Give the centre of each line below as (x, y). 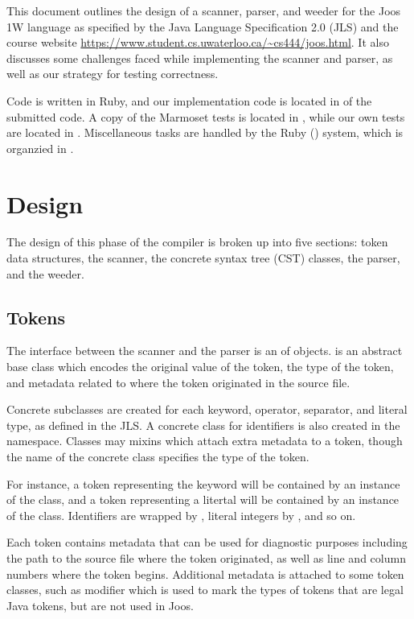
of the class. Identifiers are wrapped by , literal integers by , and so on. (181, 515)
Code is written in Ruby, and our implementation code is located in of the (189, 100)
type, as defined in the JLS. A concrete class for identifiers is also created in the (203, 425)
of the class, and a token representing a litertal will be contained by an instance (203, 499)
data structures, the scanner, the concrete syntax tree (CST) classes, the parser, (203, 258)
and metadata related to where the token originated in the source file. (178, 382)
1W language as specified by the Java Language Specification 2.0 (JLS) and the (203, 26)
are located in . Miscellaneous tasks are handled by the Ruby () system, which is (205, 132)
